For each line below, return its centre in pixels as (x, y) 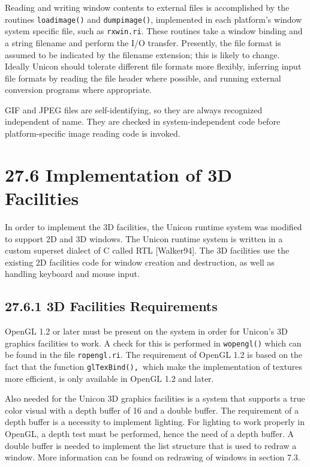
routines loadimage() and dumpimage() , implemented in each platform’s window (154, 19)
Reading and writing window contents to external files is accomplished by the (147, 7)
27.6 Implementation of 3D (118, 174)
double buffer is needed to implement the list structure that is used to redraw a (151, 445)
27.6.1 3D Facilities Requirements (111, 306)
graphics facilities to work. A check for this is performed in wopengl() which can (153, 343)
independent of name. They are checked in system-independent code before (143, 121)
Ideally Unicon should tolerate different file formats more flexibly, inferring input (153, 66)
